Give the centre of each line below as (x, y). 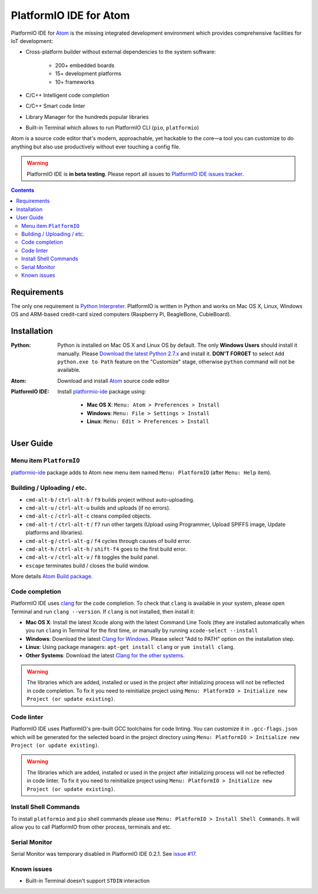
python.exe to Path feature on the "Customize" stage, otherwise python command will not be (176, 362)
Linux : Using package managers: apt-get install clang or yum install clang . (130, 647)
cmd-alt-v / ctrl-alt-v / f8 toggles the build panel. (92, 557)
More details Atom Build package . (52, 577)
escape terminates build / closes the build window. (87, 565)
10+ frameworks (75, 82)
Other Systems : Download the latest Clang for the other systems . (105, 655)
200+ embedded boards (85, 65)
